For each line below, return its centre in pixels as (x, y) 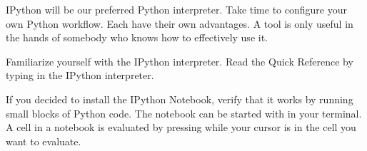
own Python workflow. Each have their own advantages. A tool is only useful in (180, 23)
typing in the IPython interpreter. (80, 75)
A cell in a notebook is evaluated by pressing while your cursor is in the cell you (181, 127)
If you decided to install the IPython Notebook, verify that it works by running (180, 99)
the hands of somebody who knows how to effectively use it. (137, 37)
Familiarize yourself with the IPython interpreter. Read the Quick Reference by (180, 61)
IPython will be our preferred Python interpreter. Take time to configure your (176, 9)
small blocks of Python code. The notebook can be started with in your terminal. (184, 113)
